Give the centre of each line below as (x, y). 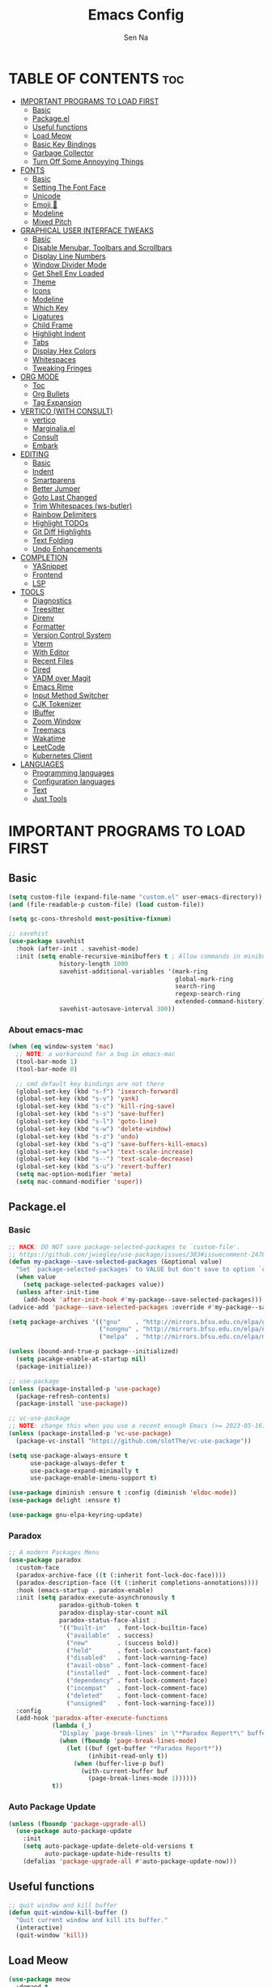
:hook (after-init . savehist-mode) (77, 949)
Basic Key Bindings (64, 144)
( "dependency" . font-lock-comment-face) (137, 1681)
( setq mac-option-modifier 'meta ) (74, 1174)
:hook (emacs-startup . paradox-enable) (85, 1590)
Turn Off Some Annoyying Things (88, 161)
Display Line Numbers (69, 256)
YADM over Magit (62, 677)
